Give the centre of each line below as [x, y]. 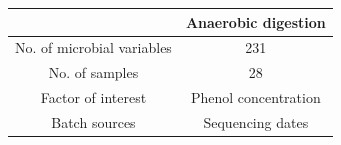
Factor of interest [93, 97]
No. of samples [93, 72]
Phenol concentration [255, 97]
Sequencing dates [256, 121]
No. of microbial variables [93, 47]
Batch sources [93, 121]
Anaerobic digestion [255, 21]
